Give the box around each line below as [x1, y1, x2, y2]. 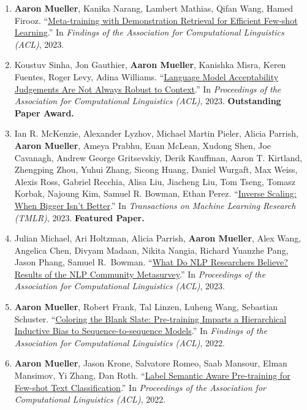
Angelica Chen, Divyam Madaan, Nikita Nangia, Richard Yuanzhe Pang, [14, 243, 289, 256]
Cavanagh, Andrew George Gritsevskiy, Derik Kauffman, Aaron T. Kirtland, [14, 151, 303, 164]
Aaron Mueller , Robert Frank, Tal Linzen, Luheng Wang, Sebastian [14, 300, 278, 313]
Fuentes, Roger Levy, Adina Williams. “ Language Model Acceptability [14, 70, 279, 83]
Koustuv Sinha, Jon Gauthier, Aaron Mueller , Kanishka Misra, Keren [14, 58, 286, 71]
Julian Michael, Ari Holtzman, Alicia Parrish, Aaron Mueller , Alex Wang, [14, 232, 301, 245]
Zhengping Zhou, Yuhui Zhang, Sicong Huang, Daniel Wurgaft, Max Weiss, [14, 163, 298, 176]
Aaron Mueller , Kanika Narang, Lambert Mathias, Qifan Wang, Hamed [14, 2, 294, 14]
